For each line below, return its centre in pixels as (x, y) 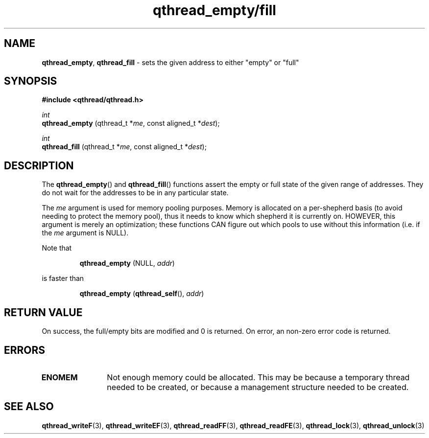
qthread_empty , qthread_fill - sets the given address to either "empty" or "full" (170, 62)
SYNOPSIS (31, 81)
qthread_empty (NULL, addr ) (127, 263)
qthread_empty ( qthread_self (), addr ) (142, 294)
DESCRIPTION (39, 165)
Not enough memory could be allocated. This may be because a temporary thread (258, 377)
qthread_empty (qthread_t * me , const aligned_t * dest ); (131, 123)
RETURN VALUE (43, 312)
